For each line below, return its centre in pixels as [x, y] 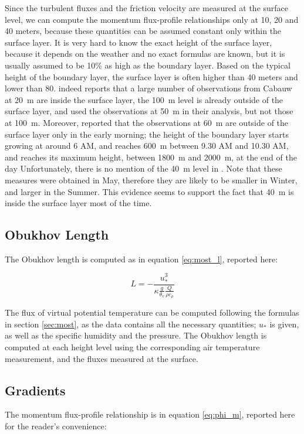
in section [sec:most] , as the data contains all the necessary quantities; [131, 324]
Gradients [35, 390]
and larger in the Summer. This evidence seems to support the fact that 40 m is [149, 191]
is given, [284, 324]
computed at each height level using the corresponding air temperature [132, 346]
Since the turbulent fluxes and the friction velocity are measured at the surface [147, 8]
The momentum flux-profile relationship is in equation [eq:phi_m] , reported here [150, 414]
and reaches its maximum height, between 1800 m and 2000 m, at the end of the [151, 157]
